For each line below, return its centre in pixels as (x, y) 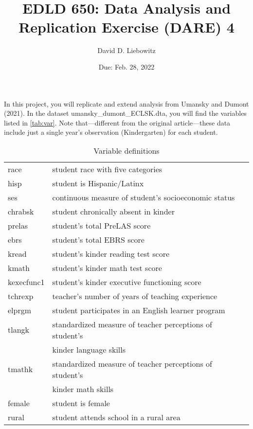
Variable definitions (126, 150)
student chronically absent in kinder (113, 211)
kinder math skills (83, 389)
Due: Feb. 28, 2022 (126, 66)
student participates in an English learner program (139, 310)
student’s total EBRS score (98, 239)
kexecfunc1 (26, 282)
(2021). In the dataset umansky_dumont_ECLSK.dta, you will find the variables (125, 113)
